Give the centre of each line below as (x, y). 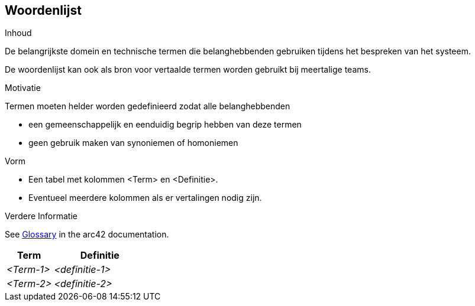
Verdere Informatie (41, 216)
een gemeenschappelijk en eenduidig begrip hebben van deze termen (165, 125)
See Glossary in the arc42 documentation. (87, 235)
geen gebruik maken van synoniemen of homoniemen (133, 143)
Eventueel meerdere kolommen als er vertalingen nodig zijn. (145, 198)
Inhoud (18, 33)
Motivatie (23, 88)
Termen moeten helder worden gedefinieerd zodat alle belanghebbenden (148, 106)
